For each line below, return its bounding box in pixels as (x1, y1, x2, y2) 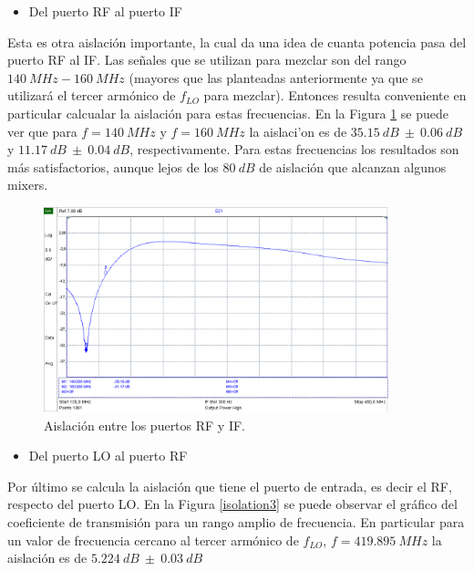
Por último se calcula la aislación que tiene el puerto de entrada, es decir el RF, (7, 476, 452, 495)
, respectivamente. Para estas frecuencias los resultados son (129, 140, 459, 159)
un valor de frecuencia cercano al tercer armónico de (7, 530, 299, 549)
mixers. (7, 175, 48, 194)
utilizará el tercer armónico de (7, 86, 176, 105)
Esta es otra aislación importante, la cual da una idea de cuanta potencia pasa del (7, 32, 467, 51)
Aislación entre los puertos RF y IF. (44, 415, 245, 434)
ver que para (7, 121, 77, 140)
